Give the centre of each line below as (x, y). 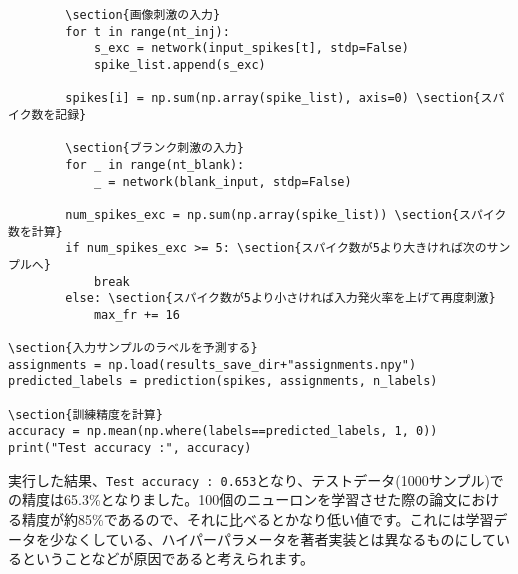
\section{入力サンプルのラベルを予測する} (133, 348)
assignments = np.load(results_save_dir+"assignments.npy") (212, 364)
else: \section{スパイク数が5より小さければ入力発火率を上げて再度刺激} (280, 298)
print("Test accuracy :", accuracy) (130, 448)
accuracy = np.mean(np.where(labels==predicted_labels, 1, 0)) (223, 431)
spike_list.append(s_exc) (179, 64)
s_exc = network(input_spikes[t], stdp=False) (251, 48)
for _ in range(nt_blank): (155, 164)
